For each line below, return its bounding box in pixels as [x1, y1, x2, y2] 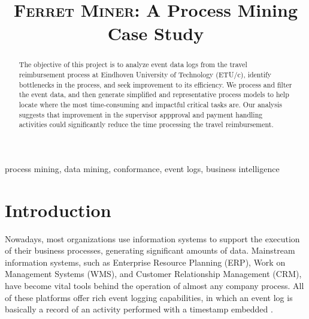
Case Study [107, 21, 204, 46]
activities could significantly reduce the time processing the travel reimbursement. [19, 119, 274, 130]
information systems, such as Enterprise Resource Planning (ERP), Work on [5, 255, 286, 268]
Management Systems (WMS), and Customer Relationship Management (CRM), [5, 267, 302, 280]
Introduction [5, 197, 111, 222]
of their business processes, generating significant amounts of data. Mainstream [5, 244, 295, 257]
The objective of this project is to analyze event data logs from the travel [19, 59, 247, 70]
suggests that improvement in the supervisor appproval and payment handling [19, 109, 263, 119]
